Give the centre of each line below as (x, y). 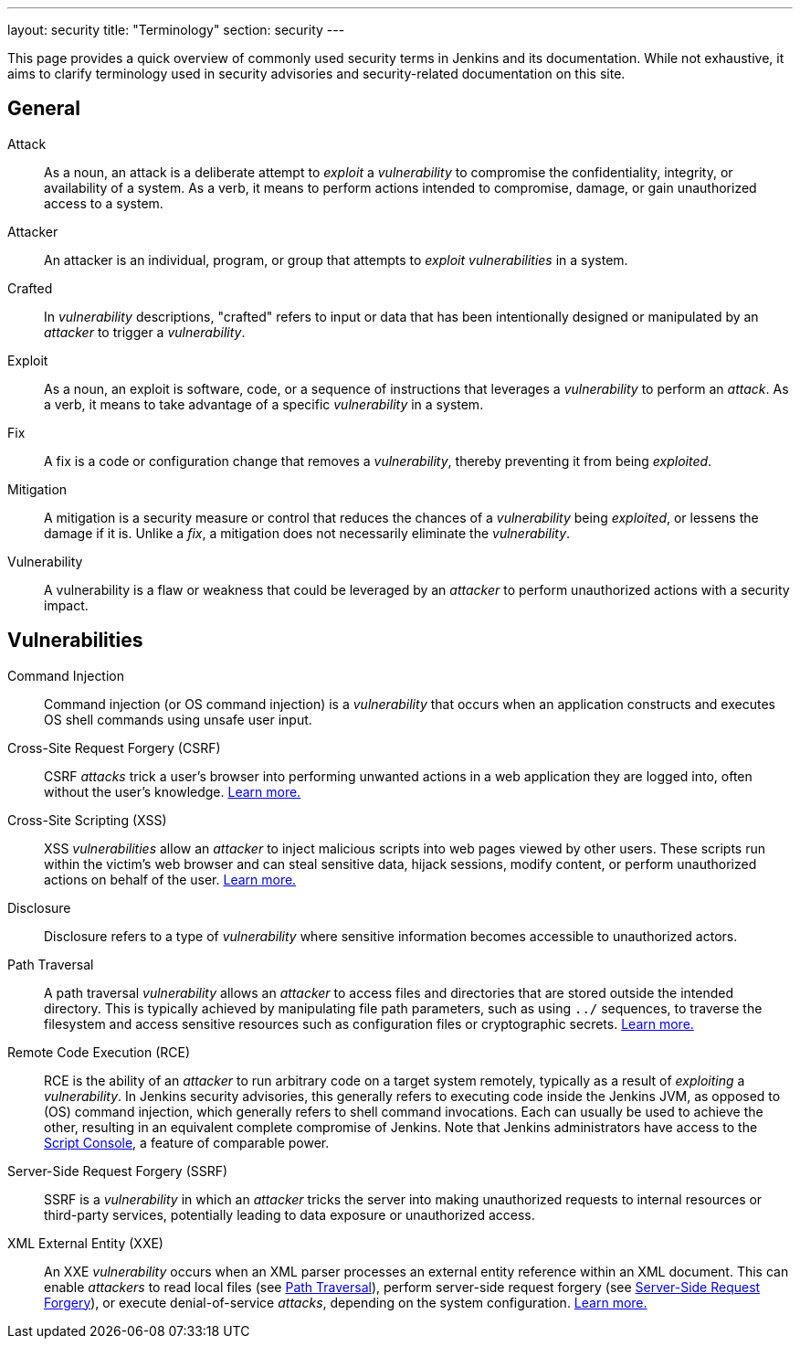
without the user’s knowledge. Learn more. (173, 791)
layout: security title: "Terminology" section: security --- (176, 30)
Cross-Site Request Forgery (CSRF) (114, 747)
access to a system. (104, 203)
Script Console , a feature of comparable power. (187, 1142)
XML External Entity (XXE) (85, 1243)
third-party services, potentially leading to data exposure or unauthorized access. (289, 1214)
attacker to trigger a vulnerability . (145, 332)
